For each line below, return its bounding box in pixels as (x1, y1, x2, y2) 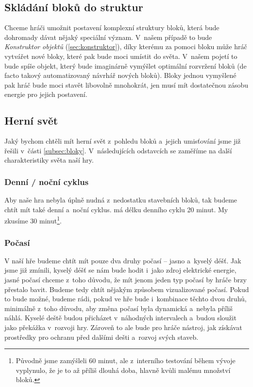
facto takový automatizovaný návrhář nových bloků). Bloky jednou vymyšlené (4, 70, 236, 80)
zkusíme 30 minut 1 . (4, 214, 62, 225)
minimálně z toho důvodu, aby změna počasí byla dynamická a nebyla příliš (4, 303, 233, 313)
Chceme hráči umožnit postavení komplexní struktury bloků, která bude (4, 22, 219, 33)
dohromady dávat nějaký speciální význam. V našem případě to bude (4, 32, 212, 42)
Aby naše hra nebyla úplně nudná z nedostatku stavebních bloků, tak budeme (4, 195, 237, 205)
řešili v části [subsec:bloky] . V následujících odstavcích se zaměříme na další (4, 145, 232, 155)
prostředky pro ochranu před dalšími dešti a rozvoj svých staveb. (4, 332, 199, 342)
